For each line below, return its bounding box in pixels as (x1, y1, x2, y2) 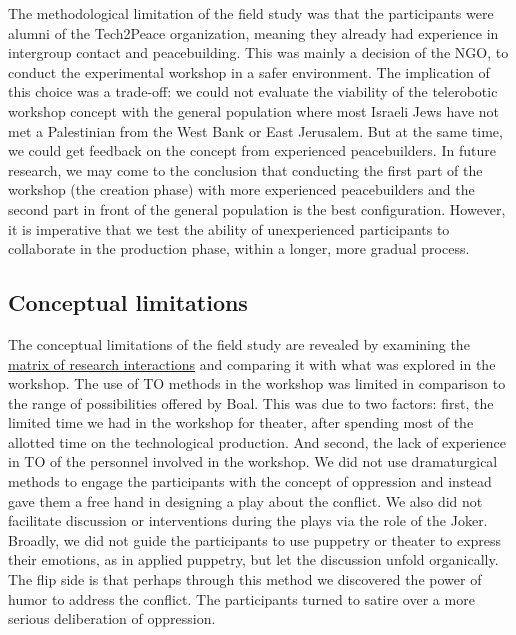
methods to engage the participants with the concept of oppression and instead (8, 471, 492, 492)
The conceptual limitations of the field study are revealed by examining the (8, 333, 470, 354)
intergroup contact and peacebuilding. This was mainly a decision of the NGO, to (8, 42, 509, 63)
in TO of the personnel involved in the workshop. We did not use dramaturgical (8, 451, 498, 472)
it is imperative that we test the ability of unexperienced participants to (8, 218, 450, 239)
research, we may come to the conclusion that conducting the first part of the (8, 159, 483, 180)
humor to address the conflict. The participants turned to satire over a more (8, 588, 475, 609)
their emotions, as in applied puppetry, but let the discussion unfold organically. (8, 549, 499, 570)
